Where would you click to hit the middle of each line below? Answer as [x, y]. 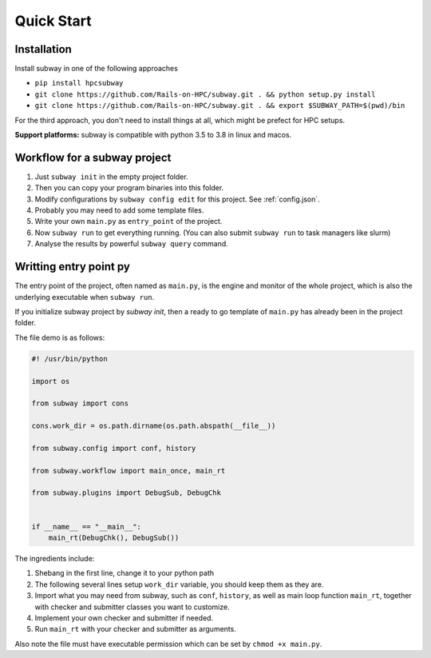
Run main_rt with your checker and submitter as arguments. [136, 629]
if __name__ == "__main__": [86, 526]
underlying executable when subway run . [85, 297]
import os [51, 381]
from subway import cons [80, 403]
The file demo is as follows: [60, 337]
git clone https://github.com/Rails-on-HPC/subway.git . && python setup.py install [205, 94]
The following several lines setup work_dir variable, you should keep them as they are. [179, 584]
